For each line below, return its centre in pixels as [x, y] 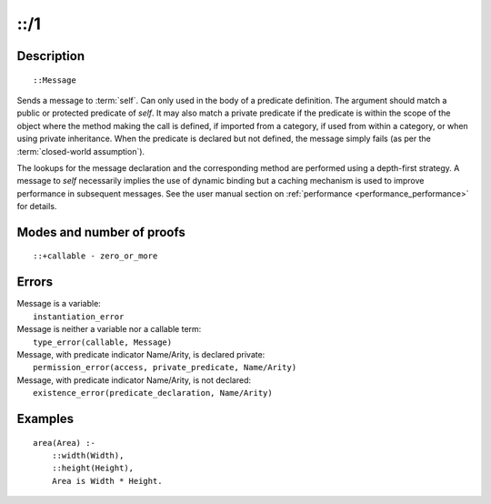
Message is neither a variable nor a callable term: [109, 329]
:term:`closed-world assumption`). [81, 151]
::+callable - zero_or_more [95, 256]
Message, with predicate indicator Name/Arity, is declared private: [141, 354]
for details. [37, 207]
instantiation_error [79, 317]
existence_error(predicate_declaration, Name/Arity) [153, 393]
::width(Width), [88, 455]
